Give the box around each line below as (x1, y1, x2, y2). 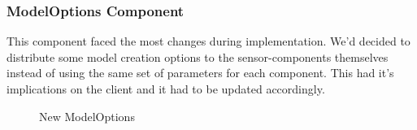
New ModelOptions (39, 107, 135, 124)
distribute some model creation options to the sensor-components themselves (7, 48, 389, 65)
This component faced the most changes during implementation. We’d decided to (7, 32, 410, 50)
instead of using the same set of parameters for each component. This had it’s (7, 64, 394, 81)
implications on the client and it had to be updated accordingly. (7, 80, 325, 97)
